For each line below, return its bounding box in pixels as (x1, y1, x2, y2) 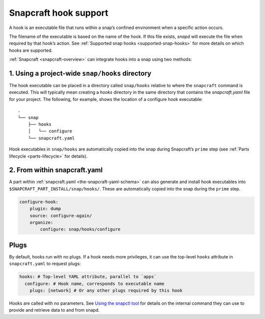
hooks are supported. (9, 47, 53, 53)
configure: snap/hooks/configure (40, 226, 121, 232)
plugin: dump (29, 206, 61, 212)
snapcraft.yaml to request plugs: (9, 261, 81, 267)
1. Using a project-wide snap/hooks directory (9, 69, 152, 77)
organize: (29, 220, 53, 225)
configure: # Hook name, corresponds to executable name (25, 281, 164, 287)
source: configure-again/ (29, 213, 92, 219)
